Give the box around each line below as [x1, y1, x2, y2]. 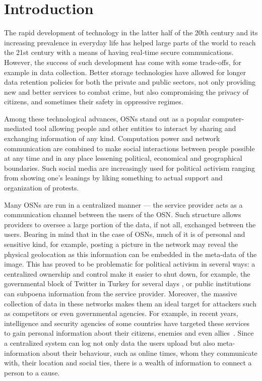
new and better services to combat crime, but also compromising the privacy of [4, 86, 249, 97]
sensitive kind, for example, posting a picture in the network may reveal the [4, 239, 238, 249]
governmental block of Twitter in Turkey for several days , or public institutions [4, 278, 251, 289]
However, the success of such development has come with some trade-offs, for [4, 56, 242, 67]
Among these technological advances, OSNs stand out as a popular [4, 113, 211, 123]
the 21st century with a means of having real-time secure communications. [4, 47, 234, 57]
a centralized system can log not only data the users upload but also [4, 337, 215, 348]
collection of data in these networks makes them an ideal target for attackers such [4, 298, 256, 308]
